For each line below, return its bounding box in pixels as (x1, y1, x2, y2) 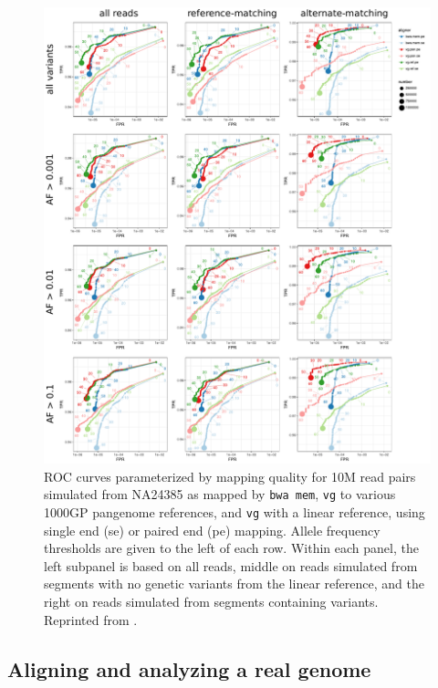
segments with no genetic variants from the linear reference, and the (44, 574, 424, 593)
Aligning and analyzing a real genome (7, 654, 371, 683)
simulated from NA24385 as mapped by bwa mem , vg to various (44, 485, 396, 504)
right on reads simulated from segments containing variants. (44, 592, 379, 611)
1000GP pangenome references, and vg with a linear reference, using (44, 503, 425, 522)
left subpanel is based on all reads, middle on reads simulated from (44, 556, 418, 575)
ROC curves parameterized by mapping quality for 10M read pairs (44, 466, 416, 485)
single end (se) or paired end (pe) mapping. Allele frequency (44, 520, 381, 539)
